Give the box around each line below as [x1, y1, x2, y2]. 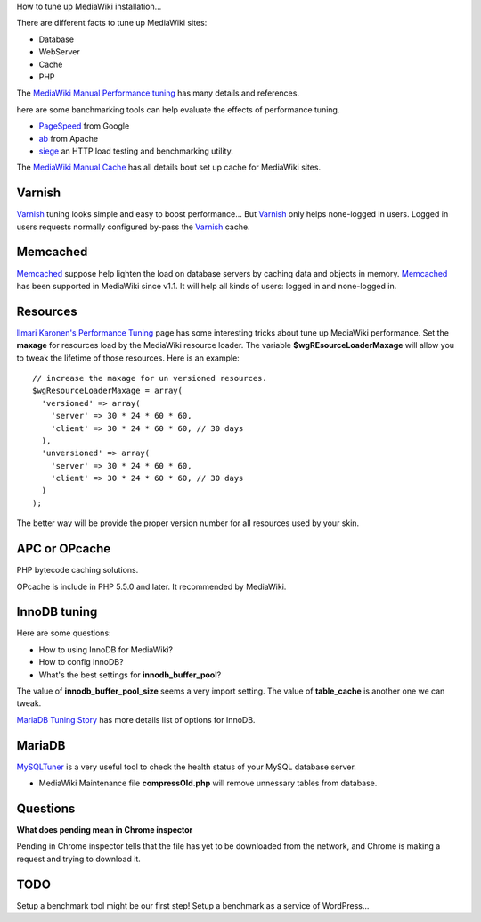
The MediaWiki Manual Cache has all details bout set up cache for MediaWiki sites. [16, 162, 321, 173]
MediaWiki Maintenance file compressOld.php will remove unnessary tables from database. [38, 777, 378, 789]
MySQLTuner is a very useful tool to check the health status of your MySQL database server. [16, 761, 356, 772]
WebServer [38, 46, 80, 57]
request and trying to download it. [16, 853, 142, 864]
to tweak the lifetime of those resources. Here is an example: [16, 353, 240, 363]
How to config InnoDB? [38, 657, 124, 668]
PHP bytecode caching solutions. [16, 565, 139, 576]
